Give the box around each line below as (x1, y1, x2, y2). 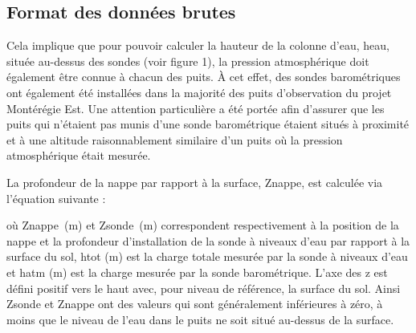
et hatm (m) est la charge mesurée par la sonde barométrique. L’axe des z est (6, 263, 388, 280)
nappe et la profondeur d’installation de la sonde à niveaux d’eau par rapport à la (6, 232, 410, 249)
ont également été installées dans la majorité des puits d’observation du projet (6, 83, 392, 100)
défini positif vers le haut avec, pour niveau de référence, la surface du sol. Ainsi (6, 279, 401, 296)
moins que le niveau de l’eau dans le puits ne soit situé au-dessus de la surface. (6, 311, 394, 327)
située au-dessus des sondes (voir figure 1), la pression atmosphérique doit (6, 52, 369, 69)
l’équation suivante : (6, 189, 106, 206)
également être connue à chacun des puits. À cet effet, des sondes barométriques (6, 68, 401, 85)
